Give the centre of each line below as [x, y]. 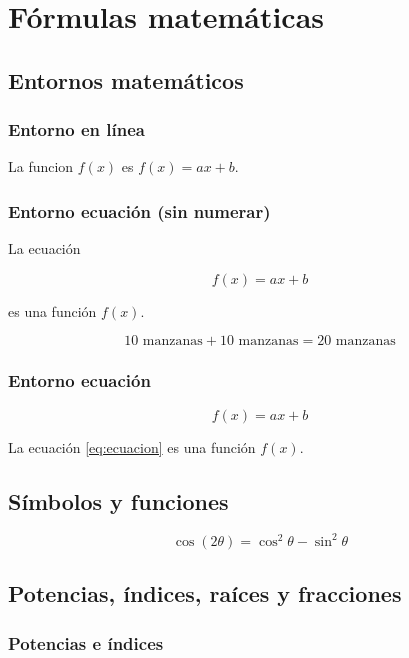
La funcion [41, 166]
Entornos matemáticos [126, 79]
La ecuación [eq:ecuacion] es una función [132, 446]
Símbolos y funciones [118, 500]
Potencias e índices [86, 642]
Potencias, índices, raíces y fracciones [205, 593]
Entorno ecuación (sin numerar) [139, 210]
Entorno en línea [76, 129]
